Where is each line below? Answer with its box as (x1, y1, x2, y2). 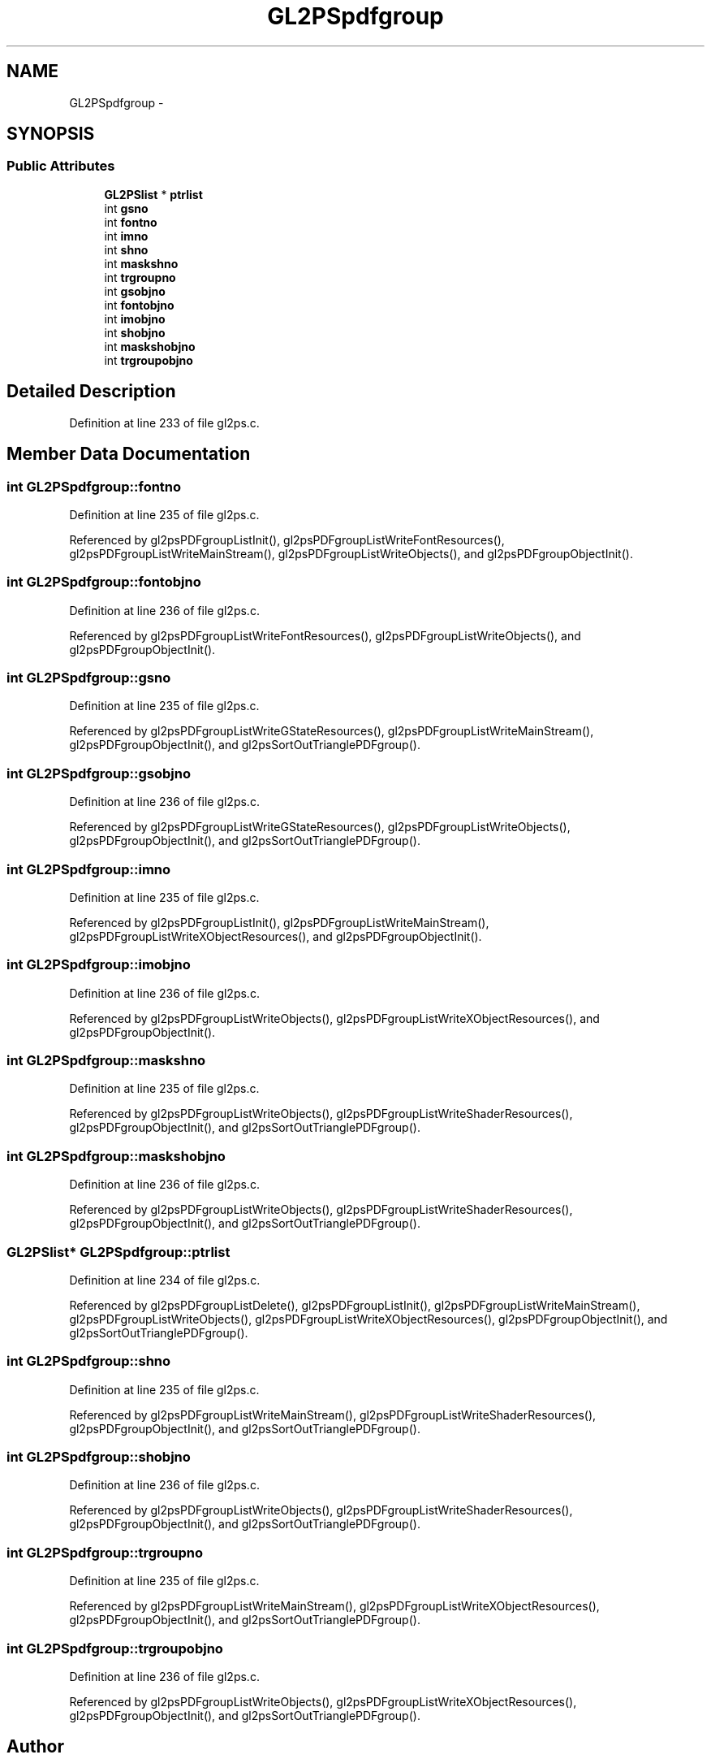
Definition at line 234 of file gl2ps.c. (69, 1272, 261, 1287)
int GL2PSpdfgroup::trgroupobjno (6, 1640, 223, 1657)
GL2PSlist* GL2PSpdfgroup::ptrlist (6, 1243, 231, 1260)
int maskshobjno (104, 339, 196, 353)
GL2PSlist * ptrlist (104, 187, 203, 201)
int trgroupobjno (104, 353, 193, 367)
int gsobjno (104, 284, 166, 298)
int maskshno (104, 256, 179, 271)
